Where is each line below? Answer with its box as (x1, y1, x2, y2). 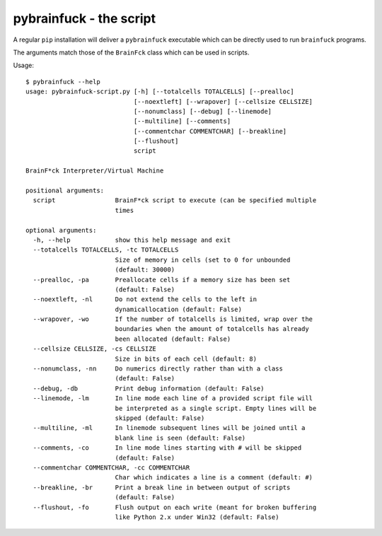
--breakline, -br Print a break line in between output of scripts (33, 483, 291, 491)
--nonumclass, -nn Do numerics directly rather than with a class (33, 365, 283, 373)
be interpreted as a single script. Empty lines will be (115, 404, 317, 412)
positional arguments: (25, 187, 105, 194)
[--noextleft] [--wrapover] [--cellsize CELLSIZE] (133, 98, 313, 105)
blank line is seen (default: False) (115, 433, 246, 442)
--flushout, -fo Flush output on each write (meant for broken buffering (33, 503, 317, 511)
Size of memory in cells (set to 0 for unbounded (115, 255, 291, 264)
